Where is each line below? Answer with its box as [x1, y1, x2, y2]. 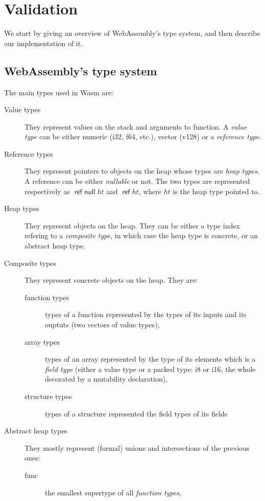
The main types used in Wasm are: [4, 87, 113, 97]
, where [138, 185, 161, 196]
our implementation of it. [4, 37, 83, 48]
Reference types [4, 148, 53, 159]
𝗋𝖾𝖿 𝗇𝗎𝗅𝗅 [74, 188, 95, 196]
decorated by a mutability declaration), [45, 373, 168, 384]
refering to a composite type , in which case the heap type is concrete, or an [25, 230, 258, 241]
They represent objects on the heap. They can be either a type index [25, 220, 240, 231]
